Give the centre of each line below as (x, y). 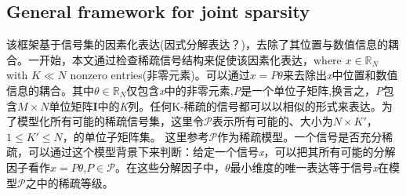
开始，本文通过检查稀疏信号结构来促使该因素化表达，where (190, 59)
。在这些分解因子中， (170, 167)
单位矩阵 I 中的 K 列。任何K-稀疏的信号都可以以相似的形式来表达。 (215, 105)
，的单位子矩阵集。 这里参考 (136, 136)
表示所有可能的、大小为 (272, 121)
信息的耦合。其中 (50, 90)
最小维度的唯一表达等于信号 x (304, 167)
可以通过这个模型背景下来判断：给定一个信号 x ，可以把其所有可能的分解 (212, 152)
